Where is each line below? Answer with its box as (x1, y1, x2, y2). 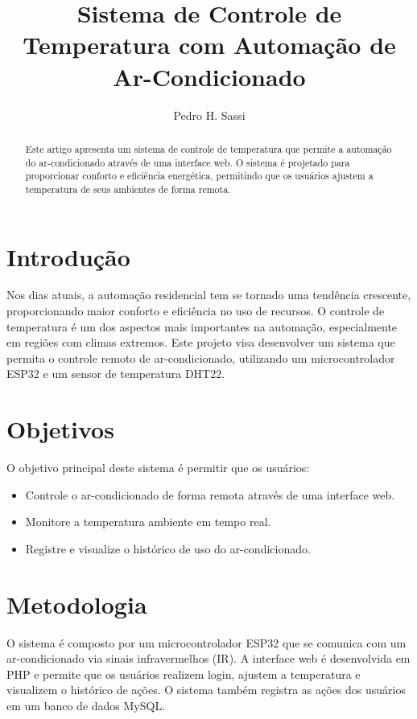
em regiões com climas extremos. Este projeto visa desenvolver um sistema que (6, 334, 395, 351)
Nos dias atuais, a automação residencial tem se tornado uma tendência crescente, (6, 286, 411, 303)
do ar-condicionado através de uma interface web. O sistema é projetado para (25, 155, 350, 169)
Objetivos (6, 413, 114, 446)
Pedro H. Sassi (173, 106, 246, 123)
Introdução (6, 240, 130, 273)
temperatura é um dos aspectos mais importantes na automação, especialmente (6, 318, 398, 335)
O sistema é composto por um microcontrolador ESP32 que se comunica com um (6, 634, 407, 651)
